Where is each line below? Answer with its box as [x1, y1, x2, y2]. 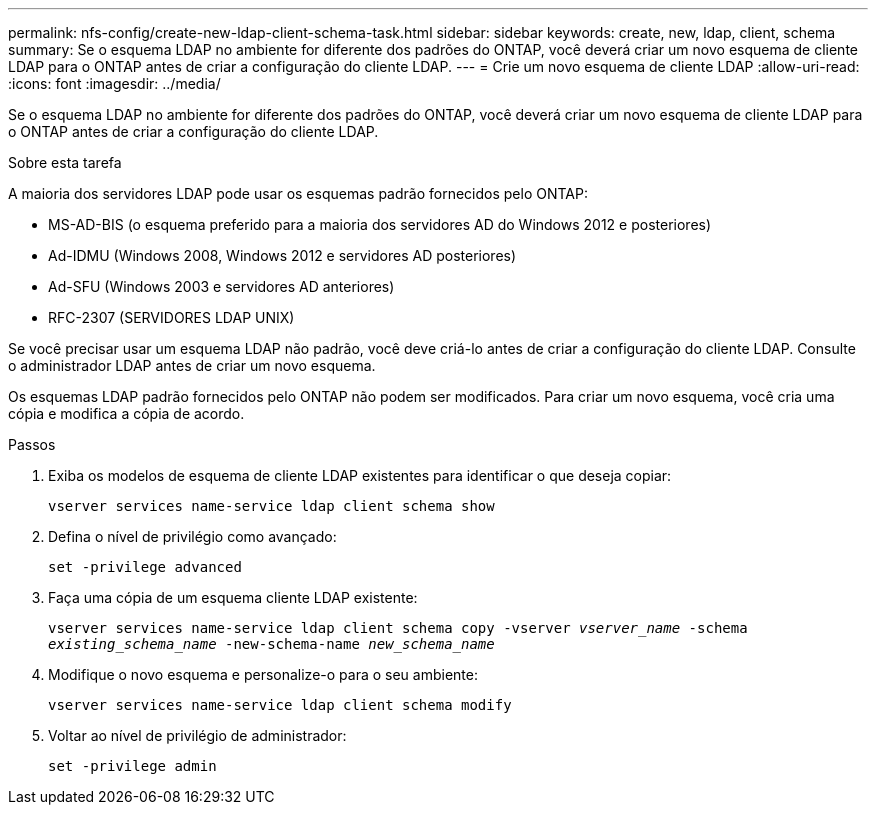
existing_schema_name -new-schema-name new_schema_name [48, 636, 495, 652]
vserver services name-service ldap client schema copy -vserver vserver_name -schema [48, 620, 748, 636]
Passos [8, 436, 56, 453]
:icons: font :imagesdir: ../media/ [8, 75, 221, 92]
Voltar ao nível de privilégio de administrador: [48, 727, 347, 744]
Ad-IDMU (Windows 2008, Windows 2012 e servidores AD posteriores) [48, 247, 517, 264]
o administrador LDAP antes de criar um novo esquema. [8, 357, 376, 374]
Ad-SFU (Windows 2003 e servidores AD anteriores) [48, 278, 395, 295]
